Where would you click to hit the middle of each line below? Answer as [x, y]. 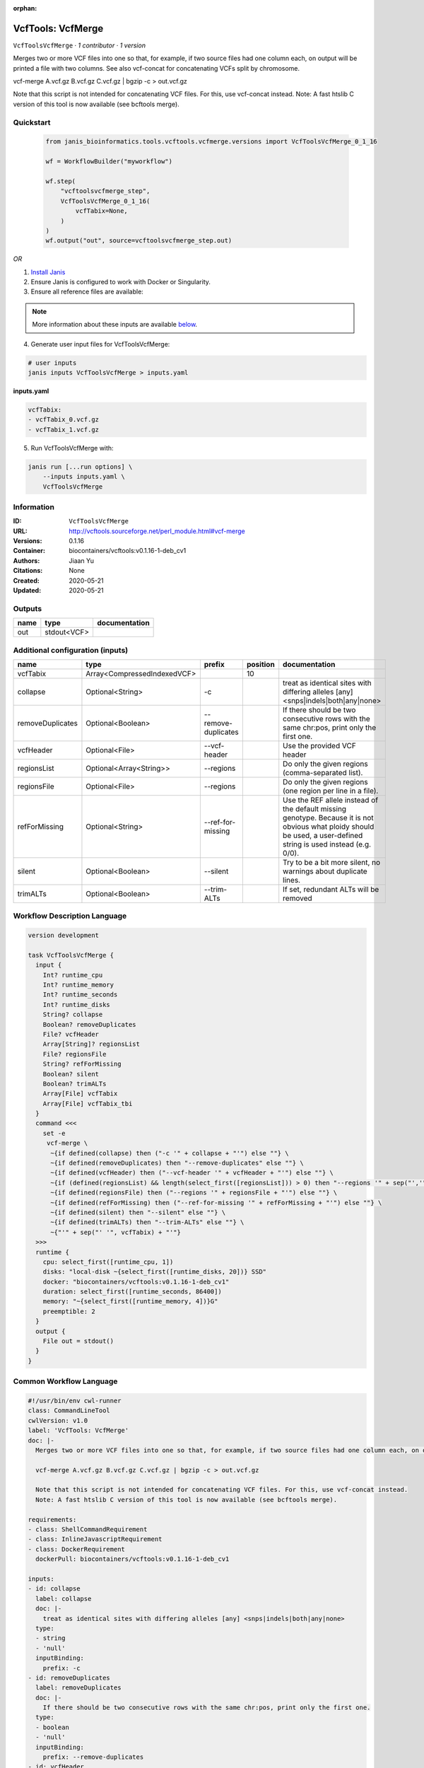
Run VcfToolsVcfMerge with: [72, 448]
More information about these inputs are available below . [115, 325]
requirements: [52, 1519]
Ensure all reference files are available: [87, 292]
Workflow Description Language [70, 916]
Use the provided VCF [319, 745]
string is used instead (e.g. [327, 844]
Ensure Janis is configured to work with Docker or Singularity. [121, 282]
